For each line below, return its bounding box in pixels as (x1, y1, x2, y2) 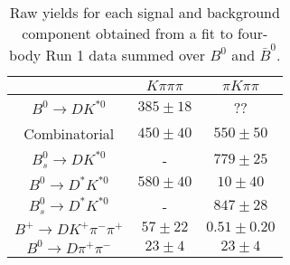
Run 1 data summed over (45, 43, 205, 65)
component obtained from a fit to (22, 23, 233, 43)
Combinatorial (23, 122, 115, 144)
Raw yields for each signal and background (9, 2, 280, 23)
